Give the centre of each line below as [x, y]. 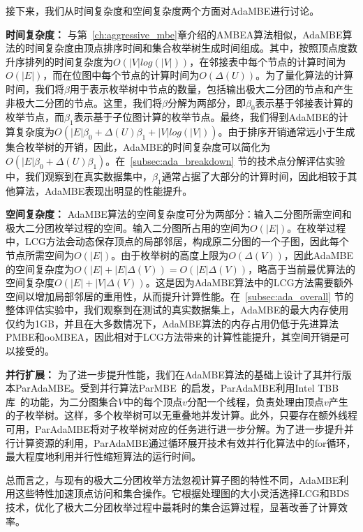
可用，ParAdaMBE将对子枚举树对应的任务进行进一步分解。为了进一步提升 [175, 429]
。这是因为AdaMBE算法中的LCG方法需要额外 [249, 282]
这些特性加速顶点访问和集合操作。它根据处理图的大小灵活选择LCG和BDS [182, 493]
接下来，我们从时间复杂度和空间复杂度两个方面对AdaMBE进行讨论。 [163, 10]
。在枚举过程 [317, 227]
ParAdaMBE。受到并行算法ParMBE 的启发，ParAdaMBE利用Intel [165, 388]
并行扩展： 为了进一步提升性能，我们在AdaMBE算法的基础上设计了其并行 [174, 374]
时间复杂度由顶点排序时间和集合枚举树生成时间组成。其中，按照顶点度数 [191, 48]
